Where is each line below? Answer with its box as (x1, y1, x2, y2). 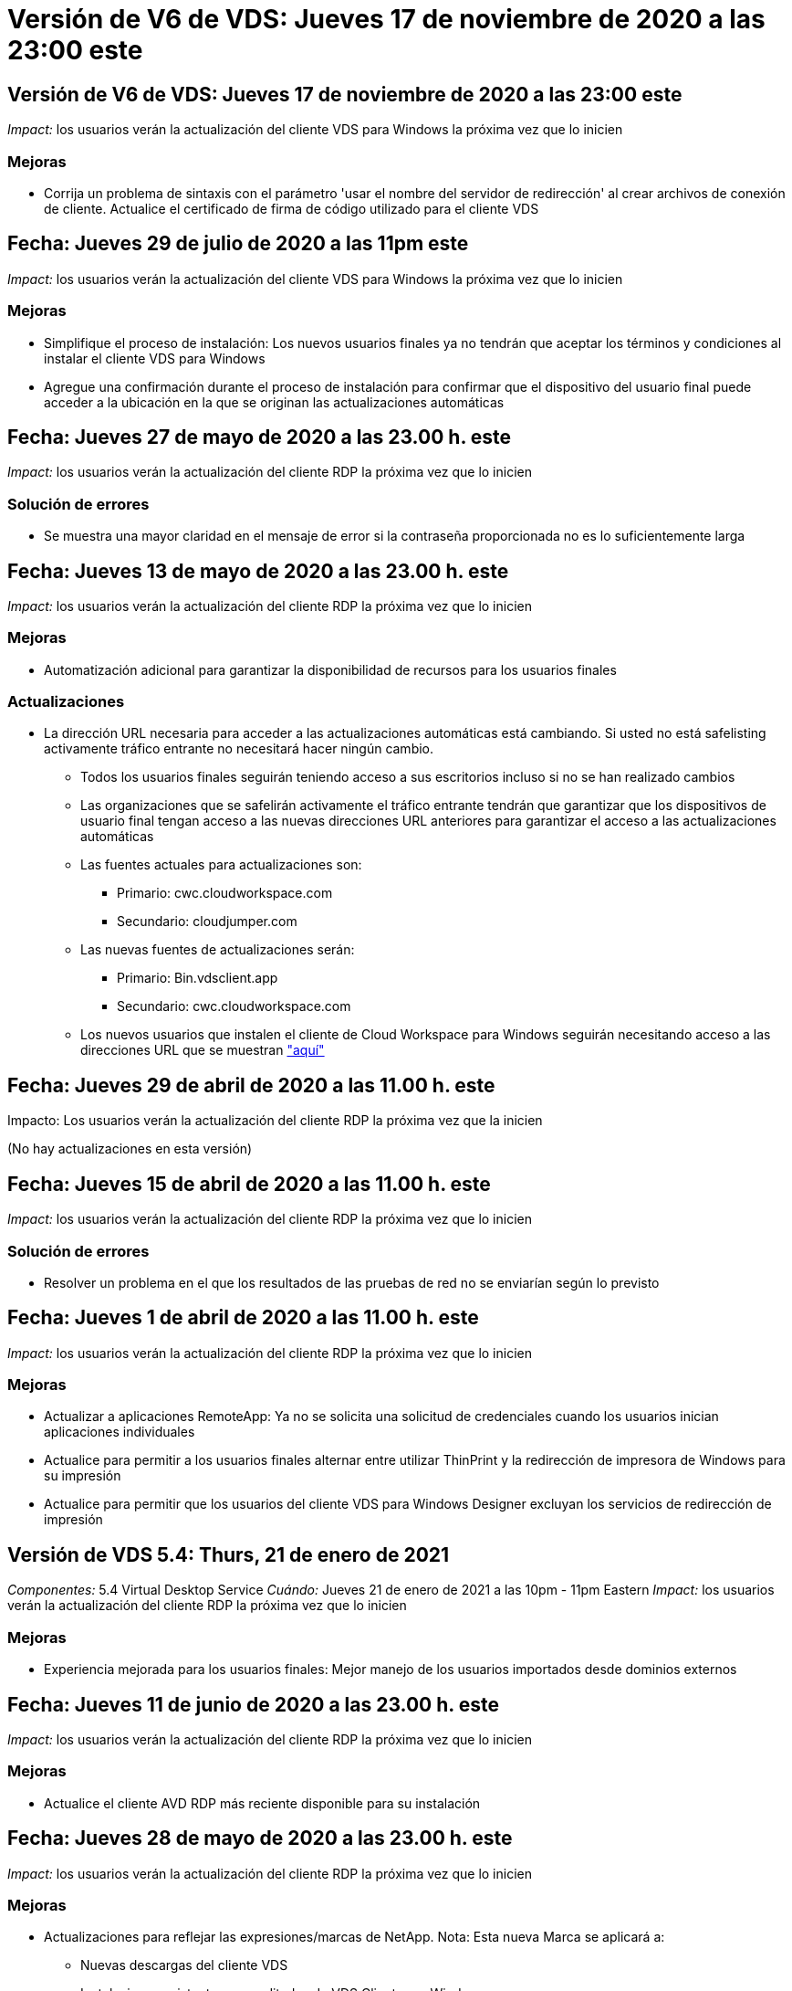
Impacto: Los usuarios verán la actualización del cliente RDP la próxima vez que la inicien (7, 1112, 543, 1129)
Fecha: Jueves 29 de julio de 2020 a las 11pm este (7, 232, 469, 256)
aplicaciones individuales (44, 1424, 195, 1440)
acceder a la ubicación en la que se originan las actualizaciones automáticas (44, 394, 505, 410)
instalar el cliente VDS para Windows (44, 350, 266, 366)
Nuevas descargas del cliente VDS (80, 1957, 288, 1974)
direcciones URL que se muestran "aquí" (80, 1042, 325, 1059)
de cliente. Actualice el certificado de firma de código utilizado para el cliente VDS (44, 200, 539, 216)
